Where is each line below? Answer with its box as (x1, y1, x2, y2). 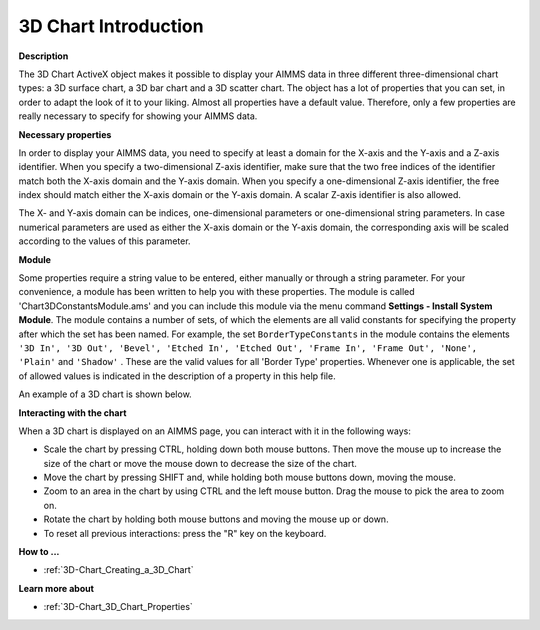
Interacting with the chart (18, 406, 127, 419)
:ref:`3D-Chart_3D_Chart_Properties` (43, 601, 194, 613)
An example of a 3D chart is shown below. (18, 388, 192, 400)
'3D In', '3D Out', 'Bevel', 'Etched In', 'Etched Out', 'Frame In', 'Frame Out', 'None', (18, 342, 478, 354)
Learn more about (18, 582, 95, 594)
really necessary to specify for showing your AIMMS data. (18, 110, 258, 122)
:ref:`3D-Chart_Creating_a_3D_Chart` (43, 564, 194, 576)
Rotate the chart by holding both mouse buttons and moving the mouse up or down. (43, 513, 389, 525)
